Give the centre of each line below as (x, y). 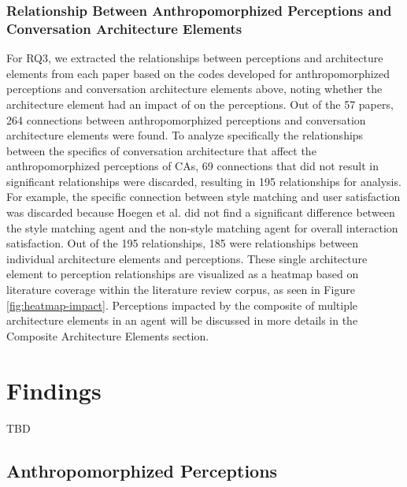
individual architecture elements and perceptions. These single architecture (187, 258)
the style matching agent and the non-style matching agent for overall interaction (202, 227)
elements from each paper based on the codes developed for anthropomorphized (198, 73)
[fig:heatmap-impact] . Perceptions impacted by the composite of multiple (182, 305)
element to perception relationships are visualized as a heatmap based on (183, 274)
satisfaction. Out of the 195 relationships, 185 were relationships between (183, 243)
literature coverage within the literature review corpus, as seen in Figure (181, 290)
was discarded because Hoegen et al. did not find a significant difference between (201, 212)
